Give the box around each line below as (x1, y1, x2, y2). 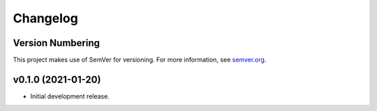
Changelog (13, 10, 78, 26)
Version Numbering (13, 37, 101, 49)
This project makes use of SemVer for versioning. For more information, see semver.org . (13, 56, 267, 64)
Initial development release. (30, 91, 110, 101)
